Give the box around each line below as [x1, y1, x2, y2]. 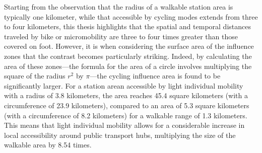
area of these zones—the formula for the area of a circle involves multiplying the [4, 60, 252, 71]
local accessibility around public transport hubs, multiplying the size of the [4, 129, 236, 140]
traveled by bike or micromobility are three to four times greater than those [4, 31, 238, 41]
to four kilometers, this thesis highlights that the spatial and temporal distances [4, 21, 251, 32]
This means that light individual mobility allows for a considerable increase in [4, 120, 245, 130]
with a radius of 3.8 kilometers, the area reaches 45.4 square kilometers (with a [4, 90, 248, 101]
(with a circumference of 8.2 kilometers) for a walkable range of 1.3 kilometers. [4, 110, 247, 120]
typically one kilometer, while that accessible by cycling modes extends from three [4, 11, 258, 22]
